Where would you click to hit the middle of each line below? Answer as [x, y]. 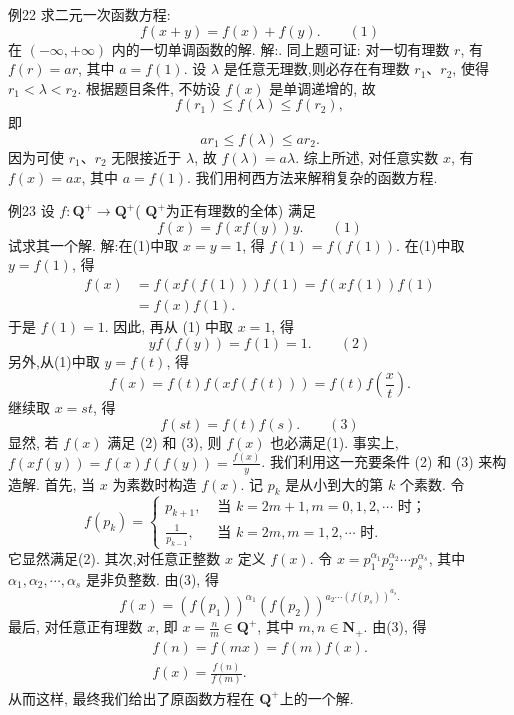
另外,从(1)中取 [54, 360]
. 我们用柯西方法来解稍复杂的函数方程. [312, 176]
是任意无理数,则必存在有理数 [316, 68]
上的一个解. [316, 697]
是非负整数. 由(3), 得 [152, 578]
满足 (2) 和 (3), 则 [164, 441]
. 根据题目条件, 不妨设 [149, 87]
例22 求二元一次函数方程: [89, 14]
